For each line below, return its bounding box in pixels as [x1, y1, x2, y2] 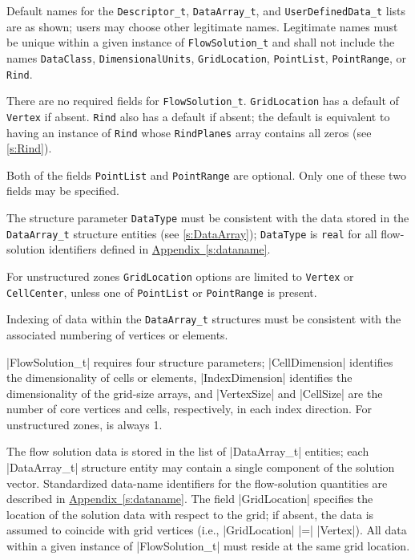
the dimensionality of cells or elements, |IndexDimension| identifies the [6, 369, 353, 386]
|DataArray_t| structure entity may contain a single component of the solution [6, 459, 395, 476]
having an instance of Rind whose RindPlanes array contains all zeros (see [6, 124, 372, 140]
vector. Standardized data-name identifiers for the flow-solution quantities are [6, 474, 388, 491]
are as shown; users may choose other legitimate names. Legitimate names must [6, 18, 398, 34]
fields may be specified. [6, 182, 119, 199]
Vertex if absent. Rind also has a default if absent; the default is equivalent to [6, 108, 390, 124]
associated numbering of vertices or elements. [6, 326, 228, 343]
